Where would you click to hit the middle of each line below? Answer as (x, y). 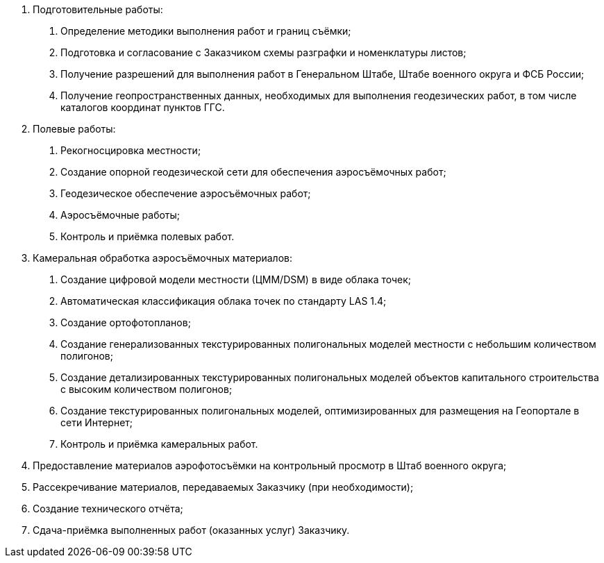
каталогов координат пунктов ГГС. (143, 107)
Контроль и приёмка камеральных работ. (159, 444)
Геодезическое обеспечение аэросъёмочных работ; (186, 193)
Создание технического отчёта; (108, 509)
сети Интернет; (97, 422)
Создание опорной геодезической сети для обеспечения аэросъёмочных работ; (253, 172)
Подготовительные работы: (98, 9)
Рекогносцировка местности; (131, 150)
